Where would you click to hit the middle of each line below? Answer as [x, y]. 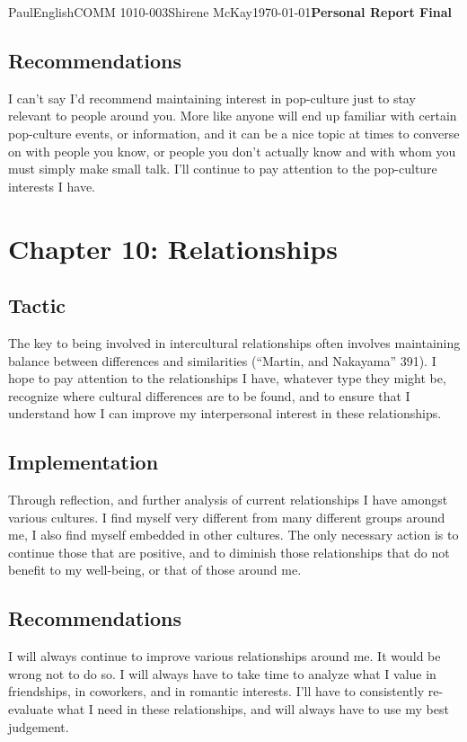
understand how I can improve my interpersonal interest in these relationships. [225, 413]
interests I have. [52, 186]
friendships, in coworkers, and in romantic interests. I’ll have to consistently [216, 691]
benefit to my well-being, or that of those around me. [155, 570]
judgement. [39, 726]
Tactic [37, 305]
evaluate [31, 709]
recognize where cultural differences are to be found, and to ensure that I [209, 395]
